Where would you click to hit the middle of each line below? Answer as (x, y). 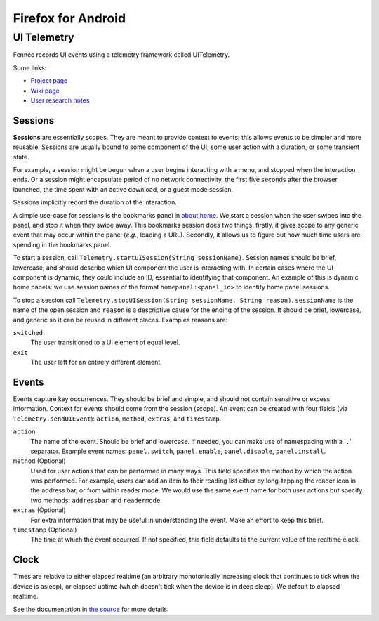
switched (28, 333)
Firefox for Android (69, 18)
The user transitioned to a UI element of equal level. (105, 342)
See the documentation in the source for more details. (91, 609)
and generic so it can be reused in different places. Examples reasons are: (120, 320)
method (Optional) (39, 461)
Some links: (30, 67)
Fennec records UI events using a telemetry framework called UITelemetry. (121, 55)
